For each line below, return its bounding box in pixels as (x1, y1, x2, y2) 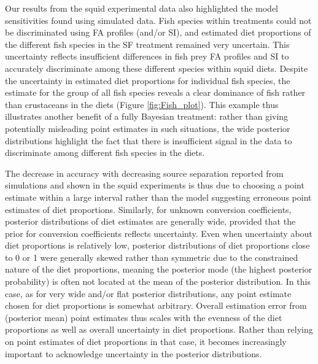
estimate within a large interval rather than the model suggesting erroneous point (5, 190, 312, 203)
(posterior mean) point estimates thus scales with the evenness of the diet (5, 311, 282, 323)
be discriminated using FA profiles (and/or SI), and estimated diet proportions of (5, 26, 311, 39)
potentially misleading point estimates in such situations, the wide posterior (5, 122, 290, 134)
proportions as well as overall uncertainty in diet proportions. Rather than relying (5, 323, 313, 336)
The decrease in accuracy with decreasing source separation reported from (5, 166, 284, 179)
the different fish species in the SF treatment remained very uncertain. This (5, 37, 290, 50)
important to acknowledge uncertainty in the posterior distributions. (5, 347, 262, 360)
